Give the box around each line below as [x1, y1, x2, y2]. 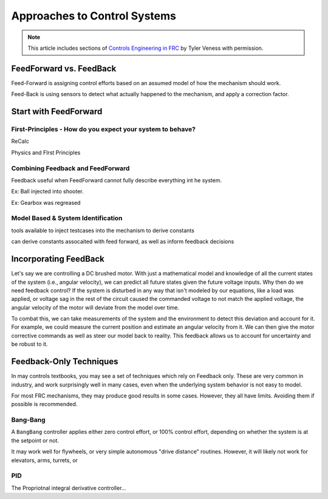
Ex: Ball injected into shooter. [11, 188, 84, 195]
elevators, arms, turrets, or [11, 456, 78, 464]
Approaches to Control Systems [11, 9, 176, 22]
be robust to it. [11, 340, 48, 348]
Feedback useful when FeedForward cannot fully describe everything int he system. [11, 176, 222, 184]
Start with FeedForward [11, 106, 103, 117]
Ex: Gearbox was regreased [11, 199, 81, 206]
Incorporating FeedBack [11, 254, 104, 264]
